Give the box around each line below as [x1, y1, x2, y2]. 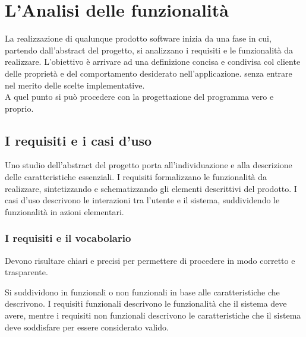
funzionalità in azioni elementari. [5, 205, 124, 218]
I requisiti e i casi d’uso [5, 131, 152, 149]
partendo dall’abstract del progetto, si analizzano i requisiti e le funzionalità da [5, 43, 293, 56]
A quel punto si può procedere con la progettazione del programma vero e [5, 90, 274, 103]
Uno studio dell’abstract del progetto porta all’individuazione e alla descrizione [5, 159, 292, 171]
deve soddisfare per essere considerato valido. [5, 320, 169, 333]
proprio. [5, 102, 34, 114]
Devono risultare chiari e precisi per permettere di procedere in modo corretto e [5, 254, 295, 266]
